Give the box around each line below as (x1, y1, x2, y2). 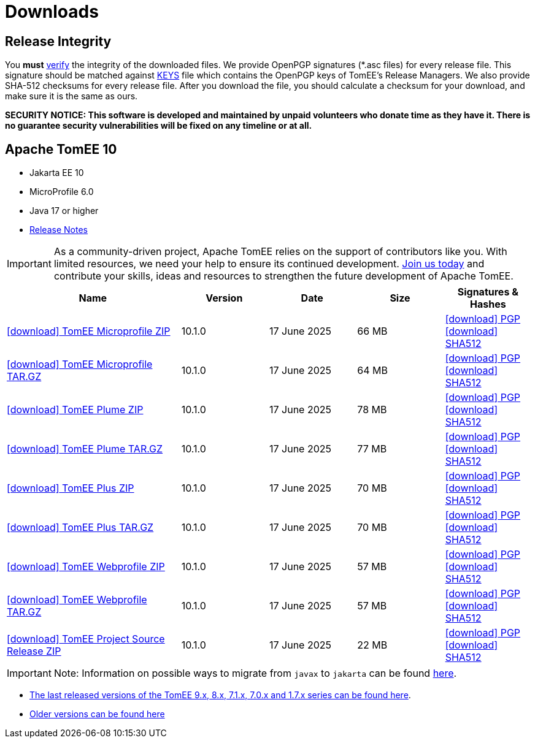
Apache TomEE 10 (5, 141, 117, 157)
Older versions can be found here (29, 709, 165, 720)
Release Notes (29, 224, 88, 235)
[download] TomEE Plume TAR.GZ (7, 443, 163, 455)
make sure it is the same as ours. (5, 91, 138, 102)
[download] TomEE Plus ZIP (7, 482, 134, 495)
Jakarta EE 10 (29, 167, 84, 178)
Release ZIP (7, 645, 61, 658)
